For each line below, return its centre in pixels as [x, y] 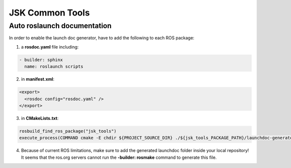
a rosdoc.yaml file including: [50, 47]
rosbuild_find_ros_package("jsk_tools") [68, 131]
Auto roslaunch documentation [60, 26]
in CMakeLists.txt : [40, 118]
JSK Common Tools [49, 13]
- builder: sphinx [41, 60]
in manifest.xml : [38, 79]
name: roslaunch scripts [54, 67]
